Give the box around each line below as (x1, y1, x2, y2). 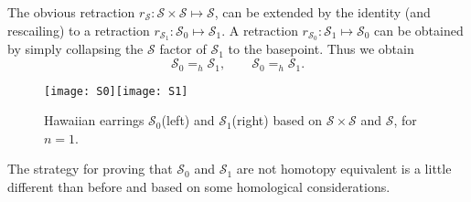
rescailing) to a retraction (7, 20, 150, 39)
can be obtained (374, 20, 464, 39)
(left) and (161, 111, 215, 130)
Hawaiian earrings (44, 111, 145, 130)
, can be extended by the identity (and (214, 3, 431, 21)
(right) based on (231, 111, 323, 130)
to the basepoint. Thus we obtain (228, 39, 414, 58)
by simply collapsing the (7, 39, 144, 58)
